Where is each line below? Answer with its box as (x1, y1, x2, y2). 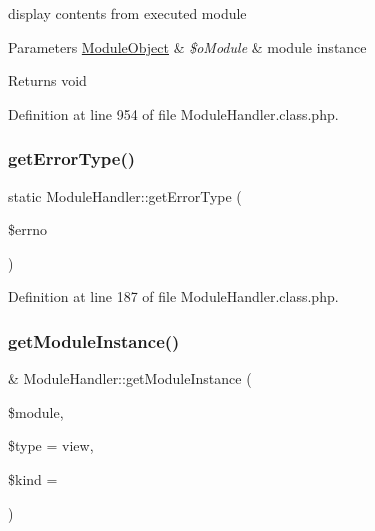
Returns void (8, 70, 87, 91)
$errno (8, 219, 47, 240)
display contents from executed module (8, 3, 247, 23)
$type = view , (8, 435, 94, 456)
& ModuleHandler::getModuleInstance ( (8, 368, 252, 389)
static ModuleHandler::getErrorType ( (8, 185, 242, 206)
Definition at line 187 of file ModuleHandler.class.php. (8, 286, 339, 307)
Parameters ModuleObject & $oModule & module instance (8, 36, 367, 57)
